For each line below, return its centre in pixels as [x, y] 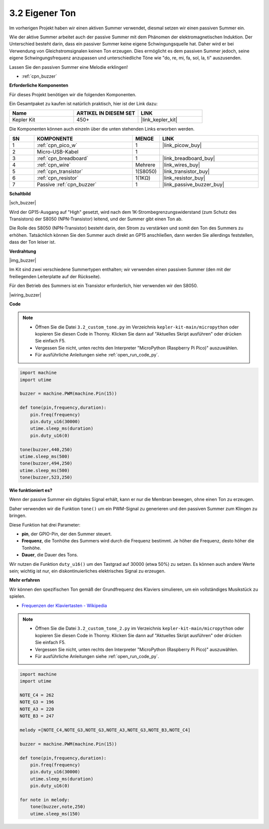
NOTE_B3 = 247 [37, 716]
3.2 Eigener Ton [43, 13]
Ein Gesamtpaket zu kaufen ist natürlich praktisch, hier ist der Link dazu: [83, 104]
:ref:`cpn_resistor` [58, 178]
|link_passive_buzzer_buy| [193, 184]
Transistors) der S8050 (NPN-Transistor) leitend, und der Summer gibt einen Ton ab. [96, 219]
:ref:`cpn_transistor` [60, 171]
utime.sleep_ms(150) [55, 814]
